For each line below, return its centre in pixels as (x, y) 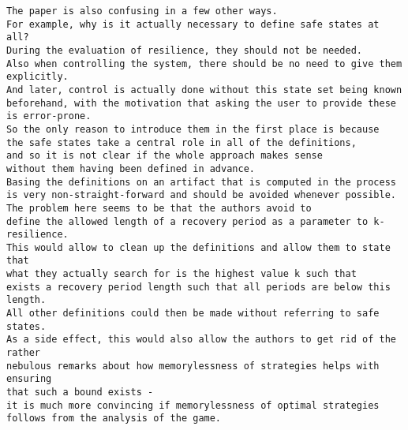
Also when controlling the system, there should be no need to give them (204, 64)
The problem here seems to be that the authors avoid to (159, 208)
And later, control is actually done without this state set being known (204, 90)
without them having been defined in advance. (131, 168)
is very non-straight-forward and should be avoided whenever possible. (201, 195)
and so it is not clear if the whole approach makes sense (165, 156)
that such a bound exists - (80, 393)
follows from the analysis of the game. (114, 419)
